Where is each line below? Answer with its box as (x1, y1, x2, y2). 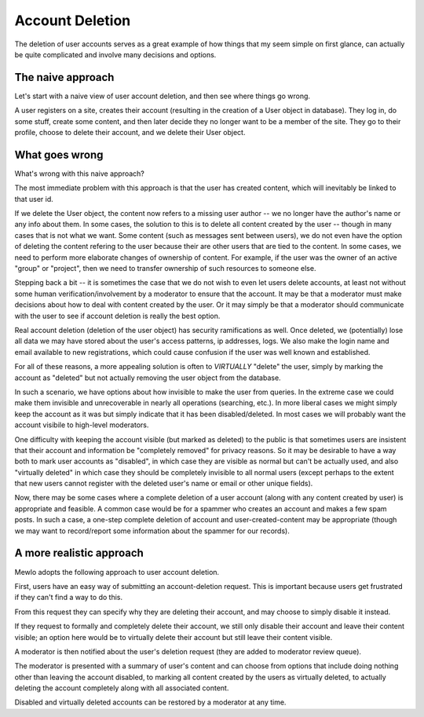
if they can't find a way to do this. (14, 593, 123, 602)
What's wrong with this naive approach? (14, 169, 145, 178)
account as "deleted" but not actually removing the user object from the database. (14, 373, 282, 382)
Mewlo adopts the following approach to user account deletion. (14, 567, 220, 576)
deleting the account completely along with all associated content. (14, 683, 229, 693)
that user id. (14, 194, 54, 203)
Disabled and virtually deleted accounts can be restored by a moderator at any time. (14, 697, 287, 707)
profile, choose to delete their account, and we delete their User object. (14, 128, 246, 137)
